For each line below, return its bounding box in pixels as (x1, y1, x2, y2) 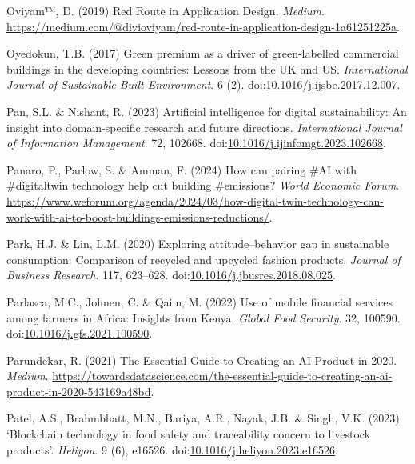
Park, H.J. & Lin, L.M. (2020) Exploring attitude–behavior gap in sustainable (6, 235, 389, 252)
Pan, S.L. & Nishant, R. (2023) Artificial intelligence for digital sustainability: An (6, 102, 407, 119)
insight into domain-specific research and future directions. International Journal (6, 118, 402, 135)
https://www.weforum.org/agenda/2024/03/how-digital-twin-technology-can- (6, 192, 384, 209)
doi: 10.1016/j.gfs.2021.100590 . (6, 325, 153, 342)
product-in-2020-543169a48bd (6, 382, 151, 399)
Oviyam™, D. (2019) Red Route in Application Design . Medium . (6, 2, 325, 18)
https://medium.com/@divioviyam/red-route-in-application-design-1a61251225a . (6, 18, 400, 34)
